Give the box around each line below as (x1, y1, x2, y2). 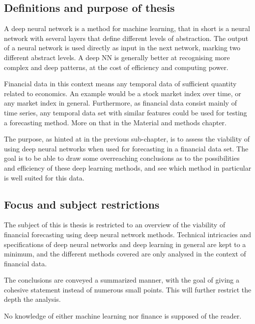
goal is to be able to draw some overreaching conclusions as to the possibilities (4, 153, 240, 163)
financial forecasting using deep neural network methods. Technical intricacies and (4, 229, 251, 239)
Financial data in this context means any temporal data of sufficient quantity (4, 78, 237, 89)
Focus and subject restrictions (4, 196, 160, 212)
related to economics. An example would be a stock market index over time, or (4, 88, 241, 98)
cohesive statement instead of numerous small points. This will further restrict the (4, 284, 252, 294)
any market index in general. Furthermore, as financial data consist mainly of (4, 98, 237, 108)
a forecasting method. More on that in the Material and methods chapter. (4, 117, 227, 127)
